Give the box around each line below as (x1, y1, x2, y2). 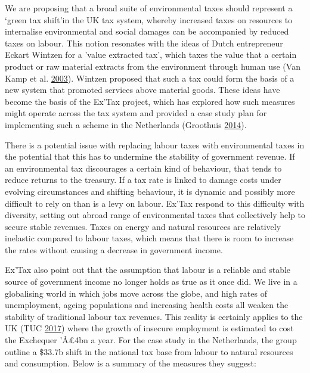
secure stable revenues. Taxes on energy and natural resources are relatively (5, 220, 281, 232)
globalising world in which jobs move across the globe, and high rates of (5, 287, 267, 299)
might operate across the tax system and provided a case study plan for (5, 107, 267, 119)
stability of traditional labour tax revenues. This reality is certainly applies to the (5, 310, 303, 322)
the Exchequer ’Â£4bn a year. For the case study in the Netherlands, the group (5, 334, 297, 346)
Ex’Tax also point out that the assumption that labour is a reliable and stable (5, 263, 291, 276)
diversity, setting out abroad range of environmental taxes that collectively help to (5, 209, 306, 221)
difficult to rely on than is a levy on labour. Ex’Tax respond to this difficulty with (5, 197, 305, 209)
